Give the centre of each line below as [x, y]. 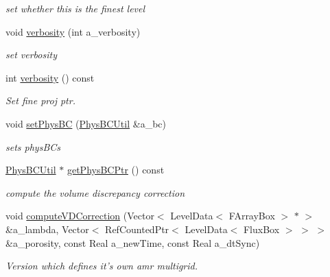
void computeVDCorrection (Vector [80, 216]
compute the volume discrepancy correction [95, 192]
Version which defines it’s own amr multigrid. [102, 266]
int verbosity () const [50, 77]
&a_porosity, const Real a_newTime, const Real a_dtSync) [133, 242]
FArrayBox [252, 216]
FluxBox [261, 229]
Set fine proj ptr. [40, 100]
